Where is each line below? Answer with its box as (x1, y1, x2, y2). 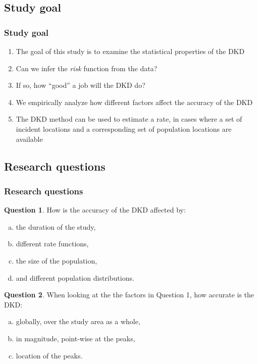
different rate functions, (16, 238, 89, 249)
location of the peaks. (16, 350, 83, 360)
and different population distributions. (16, 272, 134, 283)
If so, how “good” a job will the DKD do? (16, 80, 145, 90)
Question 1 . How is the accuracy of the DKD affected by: (4, 204, 186, 215)
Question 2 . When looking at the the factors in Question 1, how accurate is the (4, 289, 254, 300)
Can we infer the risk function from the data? (16, 63, 158, 73)
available (16, 133, 43, 144)
